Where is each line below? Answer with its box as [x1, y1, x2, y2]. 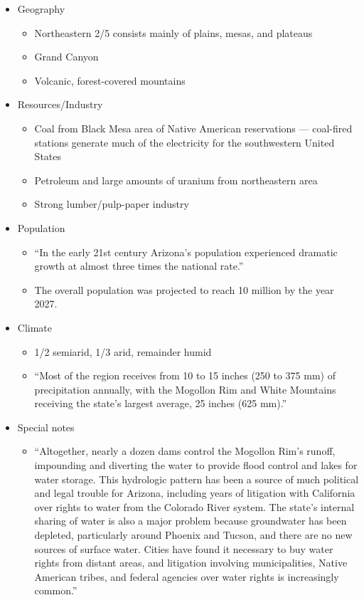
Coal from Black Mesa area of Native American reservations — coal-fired [34, 120, 353, 135]
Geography [17, 1, 65, 16]
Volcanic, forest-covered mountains [34, 73, 186, 88]
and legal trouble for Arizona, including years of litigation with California [34, 485, 355, 500]
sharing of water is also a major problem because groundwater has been [34, 513, 347, 528]
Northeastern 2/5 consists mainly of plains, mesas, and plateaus [34, 25, 313, 40]
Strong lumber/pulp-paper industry [34, 196, 189, 211]
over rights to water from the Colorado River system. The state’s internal [34, 499, 355, 514]
